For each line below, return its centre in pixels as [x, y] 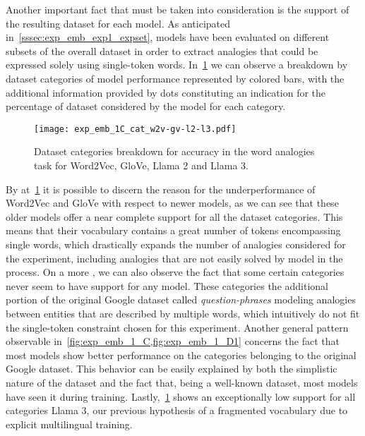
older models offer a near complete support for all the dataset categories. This [174, 216]
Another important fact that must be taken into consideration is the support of [178, 9]
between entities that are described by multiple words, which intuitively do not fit [183, 313]
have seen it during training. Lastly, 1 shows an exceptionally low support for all [181, 396]
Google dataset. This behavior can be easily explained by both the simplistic [172, 369]
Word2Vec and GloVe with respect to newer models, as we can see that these [172, 203]
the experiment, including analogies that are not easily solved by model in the [174, 258]
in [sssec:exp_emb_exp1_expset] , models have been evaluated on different [168, 37]
